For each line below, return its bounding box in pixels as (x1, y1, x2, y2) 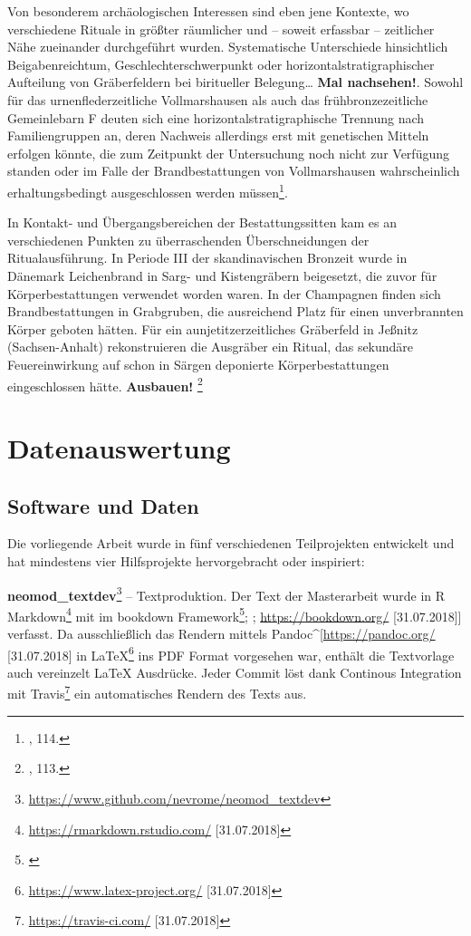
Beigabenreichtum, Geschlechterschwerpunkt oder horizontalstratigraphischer (7, 54, 435, 73)
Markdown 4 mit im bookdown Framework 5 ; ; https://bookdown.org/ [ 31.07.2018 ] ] (7, 603, 462, 625)
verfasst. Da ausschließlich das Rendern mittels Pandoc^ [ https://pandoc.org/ (7, 624, 436, 643)
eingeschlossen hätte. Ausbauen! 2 (7, 373, 203, 395)
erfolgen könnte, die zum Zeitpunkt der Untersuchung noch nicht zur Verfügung (7, 143, 449, 162)
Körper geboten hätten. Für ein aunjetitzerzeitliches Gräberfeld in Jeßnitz (7, 319, 418, 338)
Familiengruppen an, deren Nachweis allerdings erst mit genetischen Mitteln (7, 126, 429, 145)
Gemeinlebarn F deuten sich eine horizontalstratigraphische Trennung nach (7, 108, 425, 127)
